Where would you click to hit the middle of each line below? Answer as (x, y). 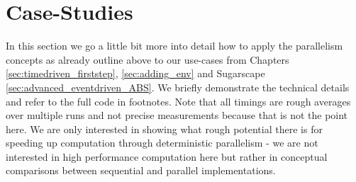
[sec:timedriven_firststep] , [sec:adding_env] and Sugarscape (135, 73)
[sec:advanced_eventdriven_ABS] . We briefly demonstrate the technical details (178, 87)
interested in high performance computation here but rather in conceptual (167, 156)
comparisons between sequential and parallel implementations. (141, 170)
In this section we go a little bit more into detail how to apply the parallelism (174, 46)
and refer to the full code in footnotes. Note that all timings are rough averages (178, 101)
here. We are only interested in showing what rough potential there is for (164, 129)
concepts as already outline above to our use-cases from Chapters (148, 59)
